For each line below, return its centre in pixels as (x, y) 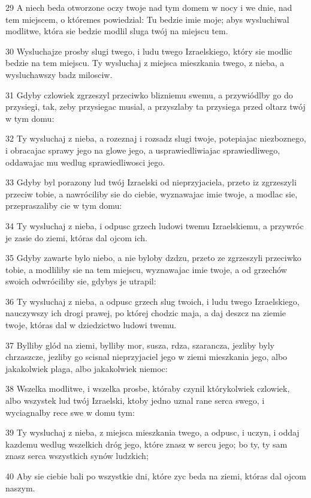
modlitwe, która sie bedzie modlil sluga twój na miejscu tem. (117, 31)
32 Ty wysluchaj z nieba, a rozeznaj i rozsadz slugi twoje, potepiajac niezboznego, (156, 138)
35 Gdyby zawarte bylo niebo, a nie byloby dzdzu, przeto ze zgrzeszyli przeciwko (153, 258)
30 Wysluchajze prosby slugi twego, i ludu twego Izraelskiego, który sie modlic (149, 51)
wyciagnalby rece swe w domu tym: (70, 412)
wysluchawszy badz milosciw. (59, 74)
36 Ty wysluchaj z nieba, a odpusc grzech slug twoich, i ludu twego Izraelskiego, (153, 301)
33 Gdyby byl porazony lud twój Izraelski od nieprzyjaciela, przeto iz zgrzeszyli (151, 182)
